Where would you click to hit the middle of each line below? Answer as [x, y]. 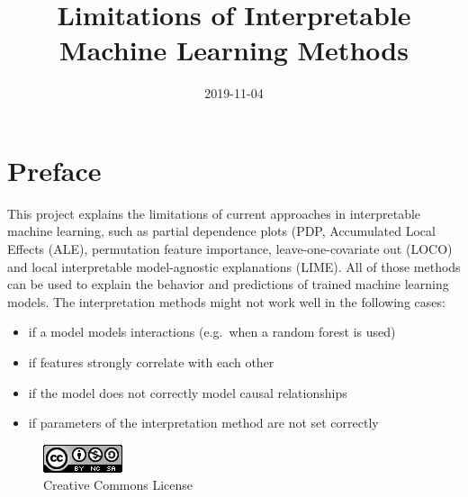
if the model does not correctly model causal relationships [188, 392]
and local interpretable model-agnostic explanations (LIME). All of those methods [234, 266]
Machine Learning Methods [234, 50]
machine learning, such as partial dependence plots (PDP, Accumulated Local [221, 231]
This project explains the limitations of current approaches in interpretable [214, 213]
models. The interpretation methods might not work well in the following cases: [226, 301]
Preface [54, 170]
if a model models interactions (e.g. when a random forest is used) [212, 332]
